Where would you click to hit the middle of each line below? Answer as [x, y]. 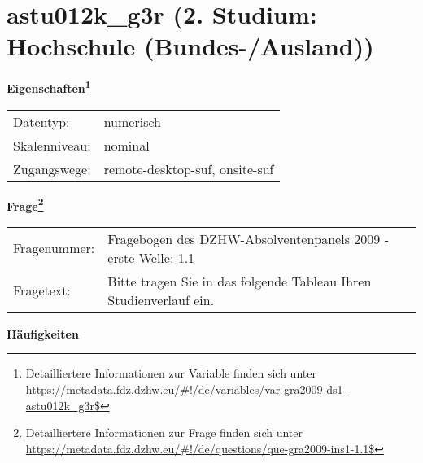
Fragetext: [42, 290]
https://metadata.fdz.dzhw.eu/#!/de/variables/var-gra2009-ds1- [186, 389]
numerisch [132, 121]
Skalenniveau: [52, 145]
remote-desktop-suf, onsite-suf [189, 168]
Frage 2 [25, 204]
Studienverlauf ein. [161, 299]
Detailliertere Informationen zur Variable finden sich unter [171, 373]
